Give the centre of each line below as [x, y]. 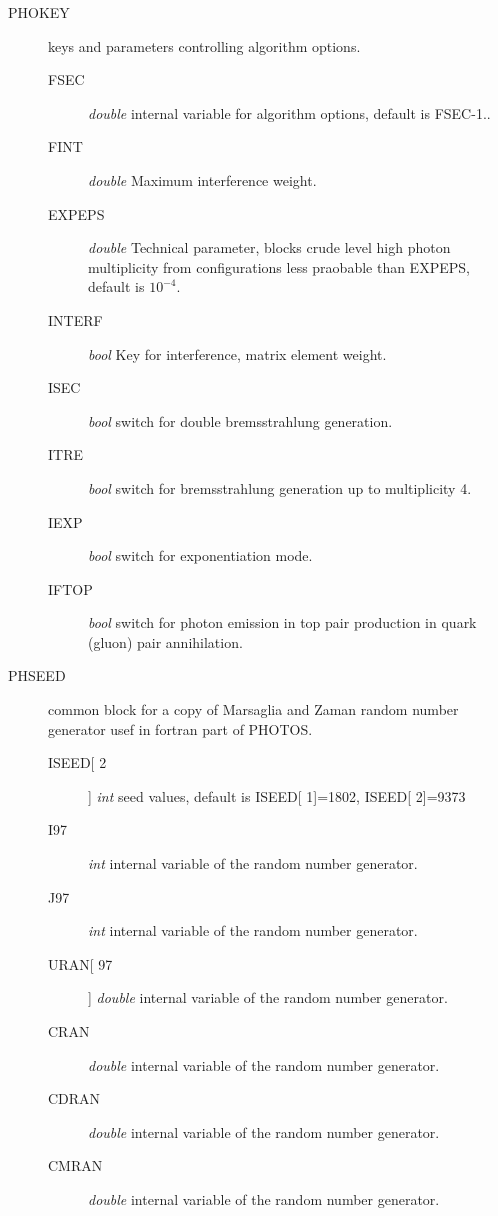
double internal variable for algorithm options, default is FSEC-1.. [289, 112]
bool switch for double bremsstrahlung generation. [240, 420]
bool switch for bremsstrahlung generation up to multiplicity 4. [280, 487]
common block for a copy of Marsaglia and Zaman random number [253, 709]
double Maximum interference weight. [202, 179]
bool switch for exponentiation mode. [200, 555]
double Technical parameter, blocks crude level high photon [269, 247]
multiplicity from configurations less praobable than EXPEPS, [279, 266]
